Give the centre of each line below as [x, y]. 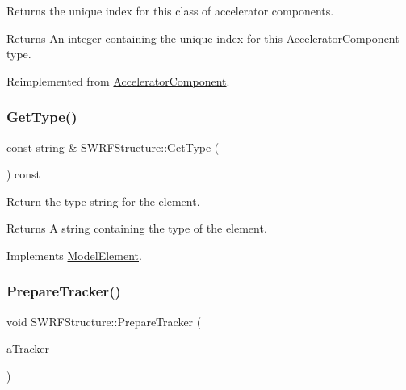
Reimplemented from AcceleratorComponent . [118, 80]
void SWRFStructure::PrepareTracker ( [104, 321]
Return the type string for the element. [103, 201]
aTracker [28, 348]
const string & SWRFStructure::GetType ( [113, 147]
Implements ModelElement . [74, 255]
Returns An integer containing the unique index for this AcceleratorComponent [203, 38]
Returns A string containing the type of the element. [137, 228]
